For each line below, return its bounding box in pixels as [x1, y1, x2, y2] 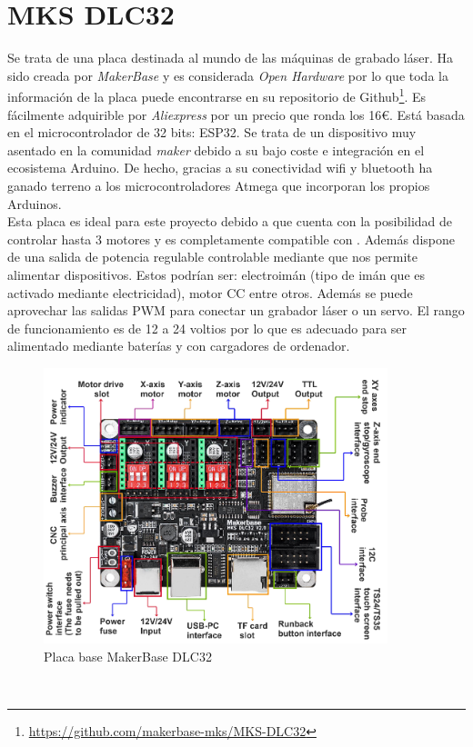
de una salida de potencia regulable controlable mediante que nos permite [7, 247, 418, 266]
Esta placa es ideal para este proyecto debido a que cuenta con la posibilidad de [7, 212, 453, 231]
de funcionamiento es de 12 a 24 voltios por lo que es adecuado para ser [7, 318, 408, 337]
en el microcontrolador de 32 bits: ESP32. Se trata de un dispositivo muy [7, 123, 417, 142]
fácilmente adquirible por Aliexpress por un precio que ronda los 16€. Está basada [7, 105, 465, 124]
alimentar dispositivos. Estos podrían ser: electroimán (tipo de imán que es [7, 264, 426, 284]
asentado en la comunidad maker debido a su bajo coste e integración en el [7, 140, 425, 159]
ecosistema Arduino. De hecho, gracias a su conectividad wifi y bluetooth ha [7, 158, 433, 177]
